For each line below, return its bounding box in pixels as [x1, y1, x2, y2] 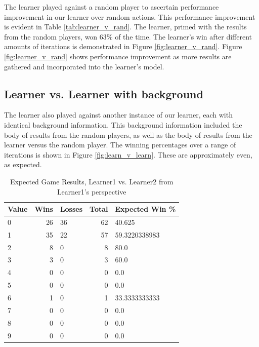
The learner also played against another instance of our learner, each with [4, 109, 233, 120]
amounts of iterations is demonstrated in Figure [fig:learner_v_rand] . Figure [4, 41, 242, 52]
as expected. [4, 159, 42, 170]
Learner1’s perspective [57, 186, 126, 197]
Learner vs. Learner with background [4, 86, 203, 101]
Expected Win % [115, 204, 176, 214]
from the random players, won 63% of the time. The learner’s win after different [4, 31, 252, 42]
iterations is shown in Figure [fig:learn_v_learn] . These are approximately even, [4, 149, 252, 160]
